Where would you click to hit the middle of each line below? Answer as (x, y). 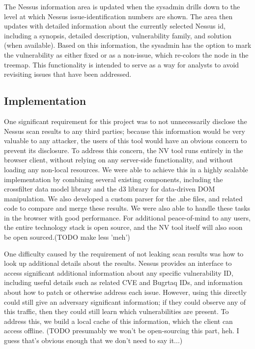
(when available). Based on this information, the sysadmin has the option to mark (128, 45)
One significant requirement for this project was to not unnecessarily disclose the (126, 121)
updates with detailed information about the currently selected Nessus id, (115, 26)
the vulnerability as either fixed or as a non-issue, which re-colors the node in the (126, 54)
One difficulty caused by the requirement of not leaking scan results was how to (124, 253)
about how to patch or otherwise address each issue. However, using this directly (125, 292)
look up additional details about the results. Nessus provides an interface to (118, 263)
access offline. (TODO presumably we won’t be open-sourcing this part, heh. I (122, 331)
